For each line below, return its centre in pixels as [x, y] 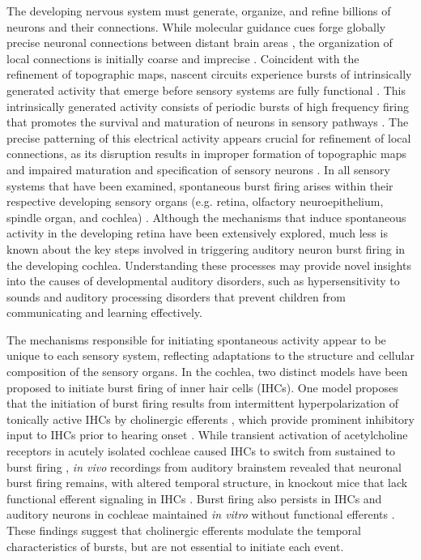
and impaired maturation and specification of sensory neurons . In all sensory [198, 169]
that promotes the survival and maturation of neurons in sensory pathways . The [208, 122]
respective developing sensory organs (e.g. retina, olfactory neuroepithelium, [195, 201]
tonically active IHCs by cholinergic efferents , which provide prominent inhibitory [210, 419]
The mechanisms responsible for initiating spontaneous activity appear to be [196, 339]
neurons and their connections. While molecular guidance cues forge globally [196, 26]
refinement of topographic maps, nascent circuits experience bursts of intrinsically [209, 74]
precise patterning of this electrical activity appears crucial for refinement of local [209, 137]
